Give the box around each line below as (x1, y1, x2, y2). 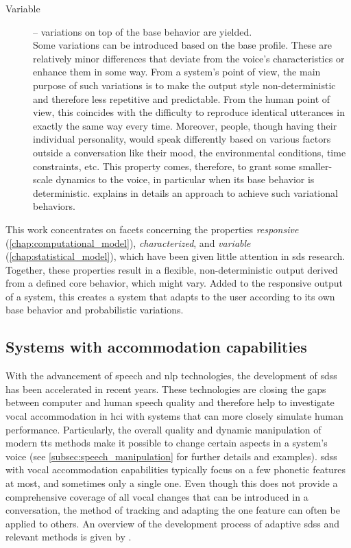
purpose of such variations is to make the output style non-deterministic (33, 78, 336, 92)
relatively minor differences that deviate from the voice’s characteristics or (33, 51, 345, 65)
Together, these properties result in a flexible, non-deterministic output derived (5, 262, 338, 276)
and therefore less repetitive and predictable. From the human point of (33, 91, 330, 106)
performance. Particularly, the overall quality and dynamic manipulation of (5, 422, 322, 436)
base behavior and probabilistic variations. (5, 302, 184, 317)
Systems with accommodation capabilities (5, 336, 307, 357)
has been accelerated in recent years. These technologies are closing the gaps (5, 381, 326, 396)
